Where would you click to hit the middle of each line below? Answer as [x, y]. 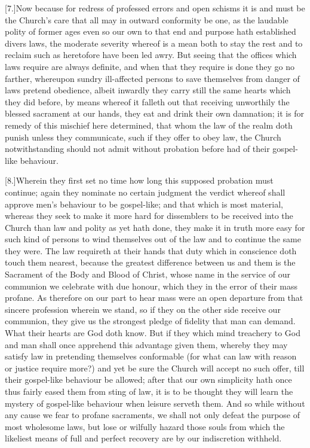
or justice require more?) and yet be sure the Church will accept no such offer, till [155, 368]
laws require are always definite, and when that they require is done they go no [150, 66]
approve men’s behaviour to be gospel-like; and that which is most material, [144, 204]
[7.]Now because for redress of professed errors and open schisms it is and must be [155, 8]
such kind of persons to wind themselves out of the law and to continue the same [153, 239]
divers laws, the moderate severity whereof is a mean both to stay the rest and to [154, 43]
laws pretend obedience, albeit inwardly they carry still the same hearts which [148, 90]
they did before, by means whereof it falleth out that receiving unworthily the [147, 101]
